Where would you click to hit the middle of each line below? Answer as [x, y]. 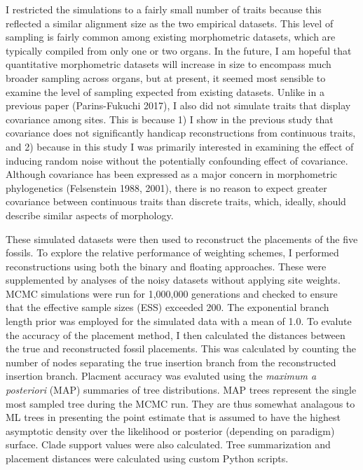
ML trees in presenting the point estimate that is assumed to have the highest [173, 417]
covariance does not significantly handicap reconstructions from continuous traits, [181, 133]
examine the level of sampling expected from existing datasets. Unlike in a [165, 91]
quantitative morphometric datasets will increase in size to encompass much [169, 64]
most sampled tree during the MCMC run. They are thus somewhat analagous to [180, 403]
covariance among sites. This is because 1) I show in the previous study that [170, 119]
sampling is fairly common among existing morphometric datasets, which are [171, 37]
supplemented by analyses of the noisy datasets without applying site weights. [173, 280]
